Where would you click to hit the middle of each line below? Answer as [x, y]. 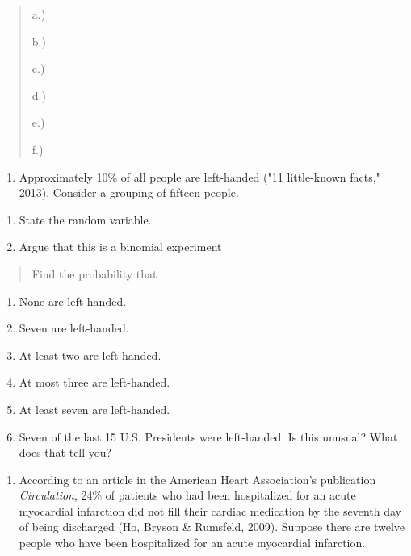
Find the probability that [94, 273]
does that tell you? [65, 452]
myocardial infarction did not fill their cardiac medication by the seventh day [210, 510]
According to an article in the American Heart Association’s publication [197, 479]
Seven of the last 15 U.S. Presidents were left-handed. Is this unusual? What [208, 436]
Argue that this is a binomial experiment [120, 247]
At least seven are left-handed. [94, 409]
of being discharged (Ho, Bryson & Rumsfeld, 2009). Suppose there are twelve [212, 527]
